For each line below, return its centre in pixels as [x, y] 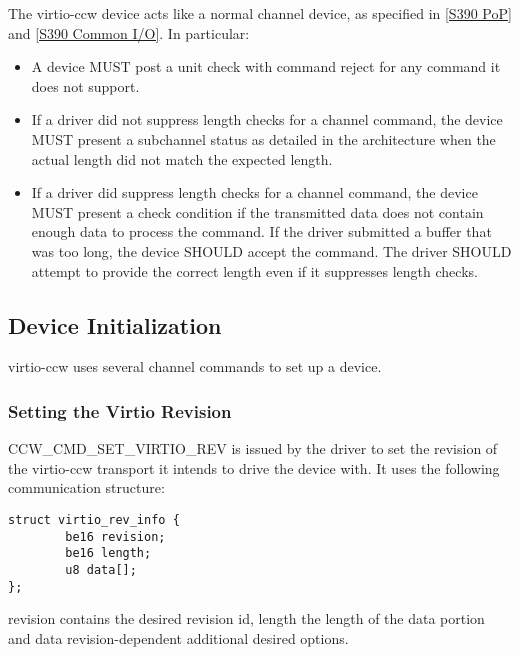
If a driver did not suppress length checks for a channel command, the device [267, 119]
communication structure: [86, 487]
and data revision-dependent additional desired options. [178, 637]
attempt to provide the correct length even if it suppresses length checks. [254, 270]
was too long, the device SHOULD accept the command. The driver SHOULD [271, 250]
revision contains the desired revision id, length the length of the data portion [246, 618]
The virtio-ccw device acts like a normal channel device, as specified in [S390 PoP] [260, 13]
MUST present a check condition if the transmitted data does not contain [257, 211]
